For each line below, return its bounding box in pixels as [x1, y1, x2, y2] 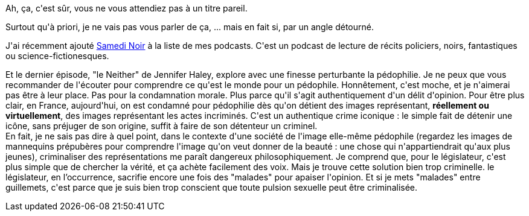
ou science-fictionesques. [5, 51, 109, 61]
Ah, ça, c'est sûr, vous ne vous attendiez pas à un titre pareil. [5, 3, 248, 13]
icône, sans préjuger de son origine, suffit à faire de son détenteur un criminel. [5, 121, 318, 131]
